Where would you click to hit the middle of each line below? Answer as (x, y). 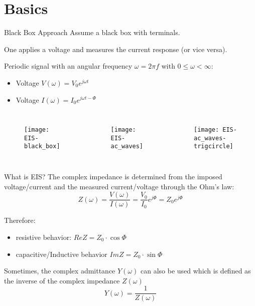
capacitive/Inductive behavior (61, 254)
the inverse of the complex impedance (62, 280)
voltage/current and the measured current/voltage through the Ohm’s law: (119, 186)
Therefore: (20, 220)
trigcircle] (214, 146)
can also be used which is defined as (196, 271)
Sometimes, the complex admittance (60, 271)
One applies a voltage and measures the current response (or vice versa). (116, 49)
